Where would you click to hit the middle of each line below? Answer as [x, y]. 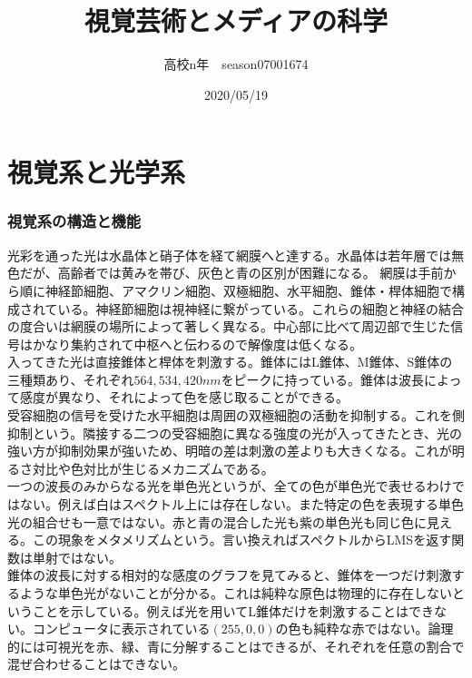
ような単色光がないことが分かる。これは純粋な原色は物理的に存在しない [236, 593]
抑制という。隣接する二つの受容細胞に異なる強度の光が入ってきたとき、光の [235, 432]
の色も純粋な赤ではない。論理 [364, 629]
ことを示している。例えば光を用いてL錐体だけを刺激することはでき [233, 610]
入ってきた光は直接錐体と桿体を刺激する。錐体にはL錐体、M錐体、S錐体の [230, 362]
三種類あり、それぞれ [71, 379]
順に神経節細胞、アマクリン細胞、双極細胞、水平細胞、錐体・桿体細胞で [236, 290]
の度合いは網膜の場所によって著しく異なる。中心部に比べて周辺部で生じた [229, 326]
